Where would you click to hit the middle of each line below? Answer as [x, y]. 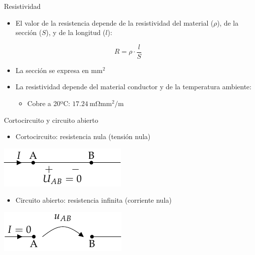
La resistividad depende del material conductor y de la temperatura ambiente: [133, 87]
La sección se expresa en [52, 70]
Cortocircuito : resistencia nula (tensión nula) [83, 136]
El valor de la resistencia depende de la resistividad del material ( [114, 22]
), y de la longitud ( [76, 32]
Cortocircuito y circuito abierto [51, 120]
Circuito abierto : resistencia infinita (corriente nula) [94, 200]
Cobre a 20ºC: [49, 103]
